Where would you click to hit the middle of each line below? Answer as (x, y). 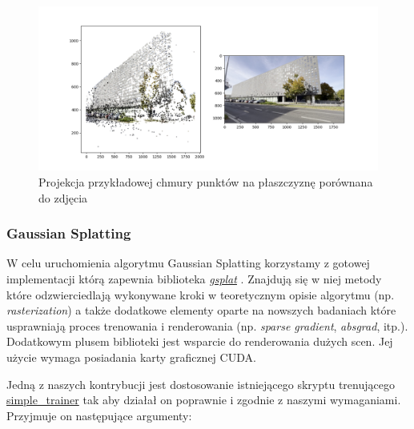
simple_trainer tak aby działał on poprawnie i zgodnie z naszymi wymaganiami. (204, 400)
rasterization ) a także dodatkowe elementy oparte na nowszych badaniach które (201, 310)
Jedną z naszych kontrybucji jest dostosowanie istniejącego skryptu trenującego (201, 384)
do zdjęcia (63, 197)
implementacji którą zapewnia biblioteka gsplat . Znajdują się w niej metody (194, 278)
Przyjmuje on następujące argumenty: (99, 415)
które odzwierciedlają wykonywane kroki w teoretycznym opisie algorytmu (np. (201, 294)
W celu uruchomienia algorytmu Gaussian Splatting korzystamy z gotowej (188, 263)
